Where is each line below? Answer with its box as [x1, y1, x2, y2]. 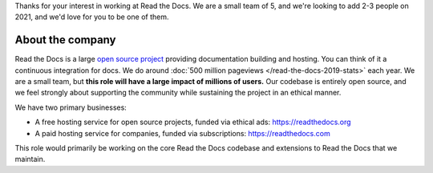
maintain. [14, 155, 46, 164]
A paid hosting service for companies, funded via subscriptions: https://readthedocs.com [34, 128, 330, 138]
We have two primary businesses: [14, 103, 127, 112]
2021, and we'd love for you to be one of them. [14, 12, 169, 22]
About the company [14, 33, 116, 47]
